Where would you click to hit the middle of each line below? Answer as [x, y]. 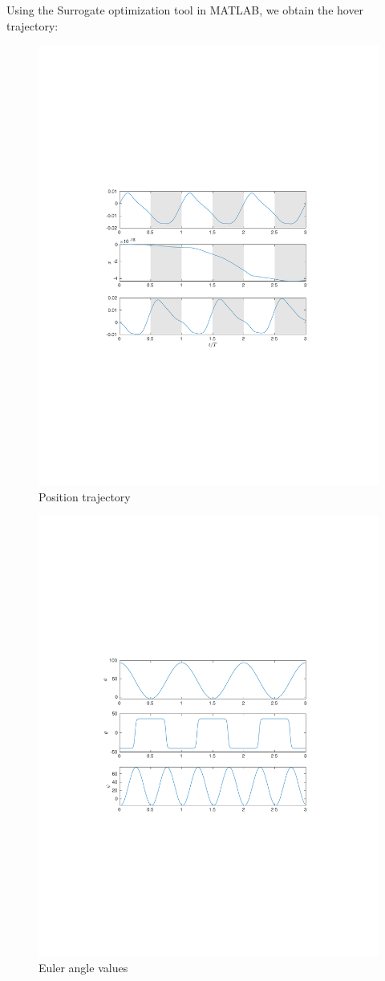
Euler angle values [83, 967]
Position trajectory [85, 496]
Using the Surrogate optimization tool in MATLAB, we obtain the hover [185, 10]
